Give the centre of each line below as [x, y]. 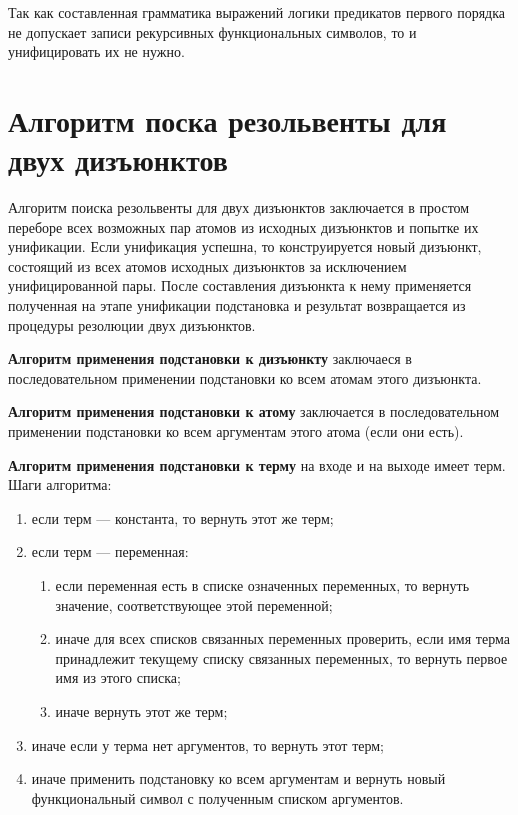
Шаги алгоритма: [60, 484]
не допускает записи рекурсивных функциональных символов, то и [212, 31]
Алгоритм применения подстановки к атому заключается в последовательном [254, 411]
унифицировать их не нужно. [96, 51]
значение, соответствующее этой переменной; [194, 604]
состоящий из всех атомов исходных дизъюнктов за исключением [207, 265]
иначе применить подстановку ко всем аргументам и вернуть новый [238, 778]
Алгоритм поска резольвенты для [227, 119]
